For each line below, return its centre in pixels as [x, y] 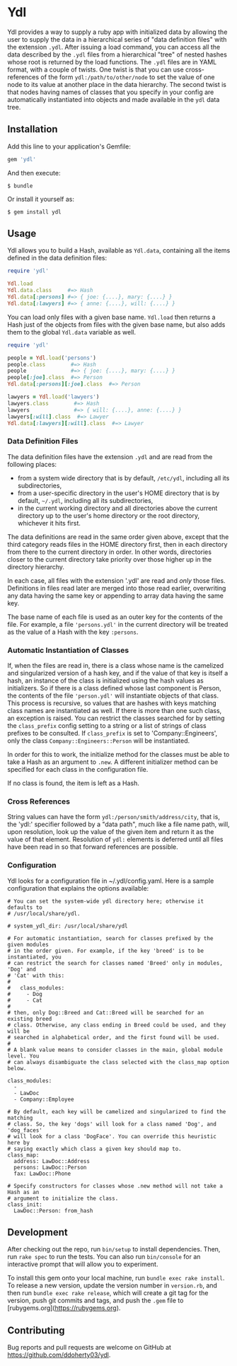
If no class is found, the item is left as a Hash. [74, 783]
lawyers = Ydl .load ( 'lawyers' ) [53, 397]
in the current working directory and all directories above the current [117, 508]
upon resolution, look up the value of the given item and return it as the [111, 832]
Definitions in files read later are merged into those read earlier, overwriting [117, 588]
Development [38, 1233]
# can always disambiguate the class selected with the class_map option [118, 1062]
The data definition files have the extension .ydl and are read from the [110, 456]
